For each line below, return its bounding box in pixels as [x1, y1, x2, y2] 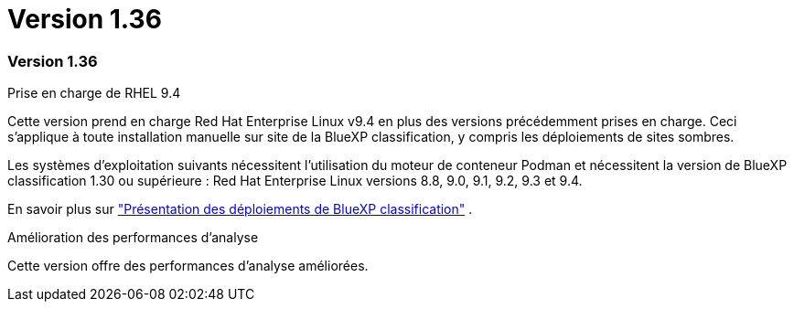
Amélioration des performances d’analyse [7, 229, 259, 246]
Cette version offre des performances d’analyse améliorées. [7, 258, 369, 274]
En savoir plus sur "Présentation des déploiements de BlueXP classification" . [7, 201, 473, 218]
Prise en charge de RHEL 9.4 [7, 85, 181, 101]
